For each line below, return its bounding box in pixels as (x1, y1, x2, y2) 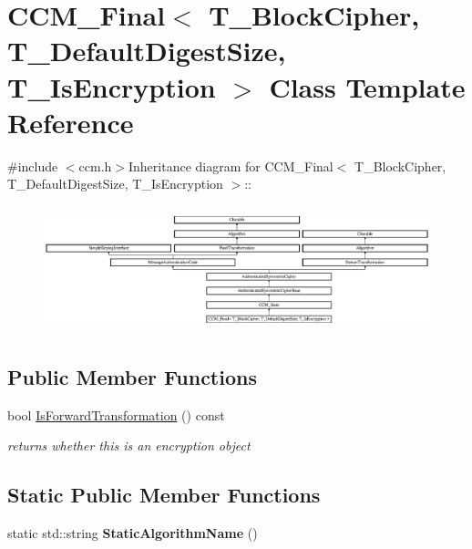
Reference (7, 103, 134, 140)
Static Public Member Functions (7, 481, 321, 509)
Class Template (269, 67, 466, 105)
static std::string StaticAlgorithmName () (7, 523, 258, 543)
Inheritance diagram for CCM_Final (128, 156, 333, 175)
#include (7, 156, 58, 175)
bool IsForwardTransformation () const (7, 405, 225, 424)
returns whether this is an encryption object (7, 436, 251, 455)
